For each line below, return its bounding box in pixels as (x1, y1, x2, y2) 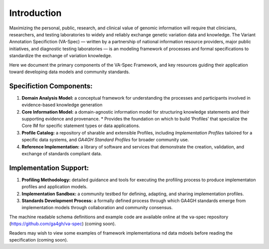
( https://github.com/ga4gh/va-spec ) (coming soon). (9, 221, 116, 227)
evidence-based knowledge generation (21, 102, 103, 108)
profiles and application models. (21, 184, 88, 190)
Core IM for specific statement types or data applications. (21, 123, 140, 129)
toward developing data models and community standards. (9, 69, 131, 75)
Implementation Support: (9, 163, 89, 172)
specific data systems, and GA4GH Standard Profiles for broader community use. (21, 137, 189, 143)
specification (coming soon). (9, 237, 68, 243)
